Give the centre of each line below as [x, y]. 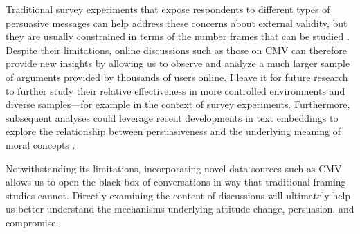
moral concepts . [40, 144]
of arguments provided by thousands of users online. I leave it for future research [177, 76]
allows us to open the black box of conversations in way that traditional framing [176, 182]
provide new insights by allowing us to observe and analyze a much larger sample [178, 63]
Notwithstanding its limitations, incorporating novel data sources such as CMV [174, 168]
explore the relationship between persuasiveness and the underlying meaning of [173, 131]
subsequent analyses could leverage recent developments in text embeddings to [172, 117]
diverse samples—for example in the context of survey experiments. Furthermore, [178, 104]
